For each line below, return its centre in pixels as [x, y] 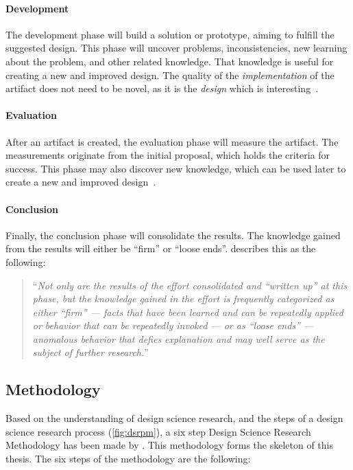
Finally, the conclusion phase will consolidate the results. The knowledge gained [173, 235]
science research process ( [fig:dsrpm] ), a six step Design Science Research [158, 431]
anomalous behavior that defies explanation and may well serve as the [179, 338]
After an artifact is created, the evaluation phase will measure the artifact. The [172, 141]
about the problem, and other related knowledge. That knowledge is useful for [170, 61]
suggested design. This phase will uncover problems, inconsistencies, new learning [176, 48]
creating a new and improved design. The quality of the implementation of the [170, 75]
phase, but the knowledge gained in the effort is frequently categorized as [183, 299]
